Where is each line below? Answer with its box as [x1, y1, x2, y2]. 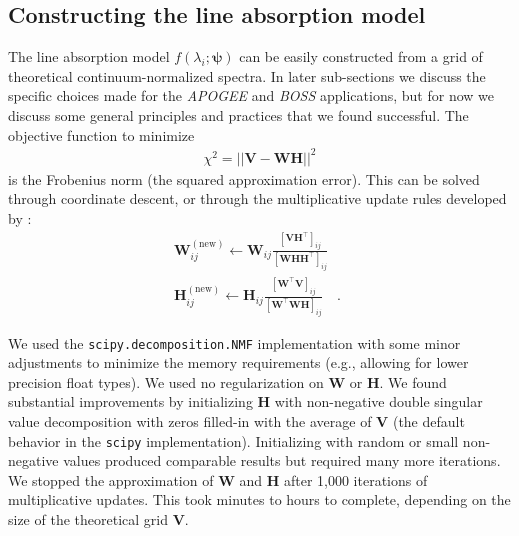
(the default [392, 411, 465, 432]
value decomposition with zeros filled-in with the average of [8, 411, 372, 432]
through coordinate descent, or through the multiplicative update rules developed [8, 188, 507, 209]
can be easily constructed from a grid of [239, 46, 483, 67]
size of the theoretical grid [8, 509, 168, 530]
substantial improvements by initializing [8, 391, 253, 412]
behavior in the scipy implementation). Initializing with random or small [8, 430, 459, 451]
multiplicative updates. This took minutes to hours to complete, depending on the [8, 489, 511, 510]
